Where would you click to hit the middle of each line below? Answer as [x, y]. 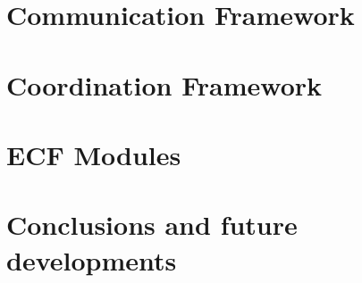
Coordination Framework [164, 84]
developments [92, 259]
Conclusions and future [152, 225]
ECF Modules [94, 154]
